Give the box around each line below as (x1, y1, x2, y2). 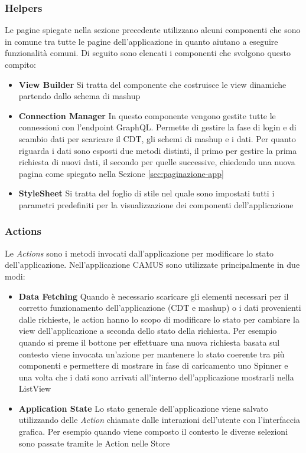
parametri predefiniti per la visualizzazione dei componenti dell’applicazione (18, 198, 294, 211)
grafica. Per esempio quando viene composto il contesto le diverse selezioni (18, 425, 288, 438)
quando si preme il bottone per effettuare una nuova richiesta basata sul (18, 336, 280, 348)
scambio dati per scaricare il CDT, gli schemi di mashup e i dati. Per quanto (18, 132, 296, 145)
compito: (5, 58, 36, 70)
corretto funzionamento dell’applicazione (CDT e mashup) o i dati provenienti (18, 301, 301, 314)
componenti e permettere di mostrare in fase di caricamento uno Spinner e (18, 359, 288, 372)
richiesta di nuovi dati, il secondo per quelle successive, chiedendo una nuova (18, 156, 295, 168)
